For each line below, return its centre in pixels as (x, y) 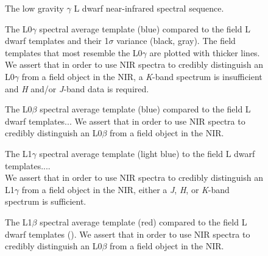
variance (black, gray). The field (176, 41)
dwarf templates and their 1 (57, 41)
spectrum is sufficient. (46, 201)
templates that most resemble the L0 (74, 52)
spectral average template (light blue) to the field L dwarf (147, 153)
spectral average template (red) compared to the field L (143, 221)
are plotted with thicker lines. (205, 52)
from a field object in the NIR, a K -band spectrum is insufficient (142, 76)
